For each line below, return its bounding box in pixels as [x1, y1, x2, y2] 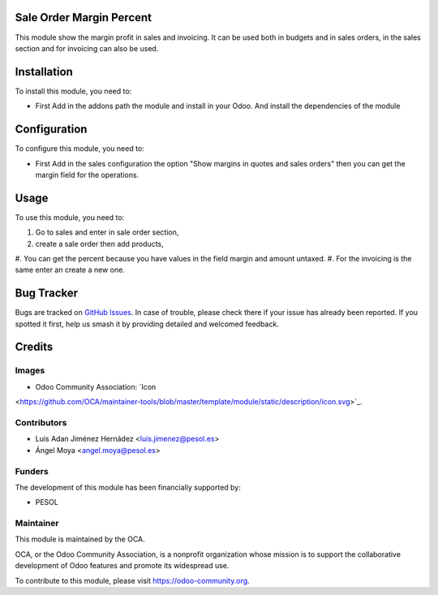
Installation [15, 65, 73, 79]
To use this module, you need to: [15, 212, 125, 222]
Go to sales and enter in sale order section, [35, 227, 179, 237]
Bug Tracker [15, 287, 79, 300]
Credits [15, 340, 54, 354]
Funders [15, 465, 49, 476]
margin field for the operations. [35, 170, 140, 179]
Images [15, 365, 45, 377]
